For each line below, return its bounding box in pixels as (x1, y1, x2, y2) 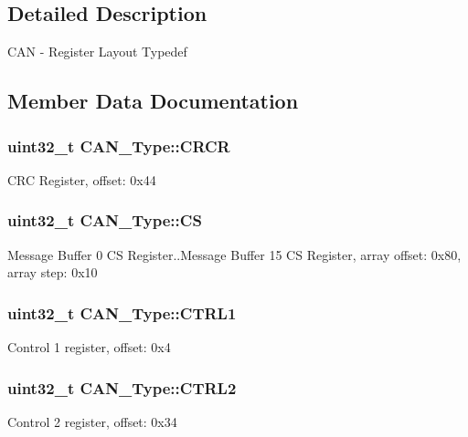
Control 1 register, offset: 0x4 (7, 338, 171, 357)
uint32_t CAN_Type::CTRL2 (7, 376, 237, 399)
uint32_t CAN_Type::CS (7, 209, 202, 232)
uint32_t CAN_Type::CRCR (7, 134, 230, 157)
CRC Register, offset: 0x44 (7, 170, 156, 189)
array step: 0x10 (7, 263, 98, 282)
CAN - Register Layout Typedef (7, 42, 187, 61)
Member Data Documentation (7, 87, 299, 115)
